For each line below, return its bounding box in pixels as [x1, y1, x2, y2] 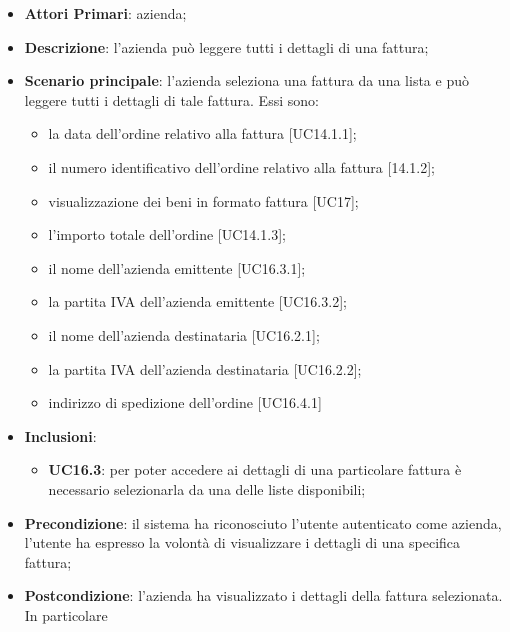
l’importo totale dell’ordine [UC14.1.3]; [48, 224, 286, 245]
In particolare [24, 604, 108, 625]
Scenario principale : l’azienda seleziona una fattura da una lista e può [24, 70, 469, 91]
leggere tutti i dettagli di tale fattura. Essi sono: [24, 89, 319, 110]
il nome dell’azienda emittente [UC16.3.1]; [48, 257, 306, 278]
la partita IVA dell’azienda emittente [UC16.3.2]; [48, 291, 347, 312]
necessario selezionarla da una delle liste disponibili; [48, 478, 366, 499]
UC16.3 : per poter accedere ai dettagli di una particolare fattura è [48, 459, 462, 480]
